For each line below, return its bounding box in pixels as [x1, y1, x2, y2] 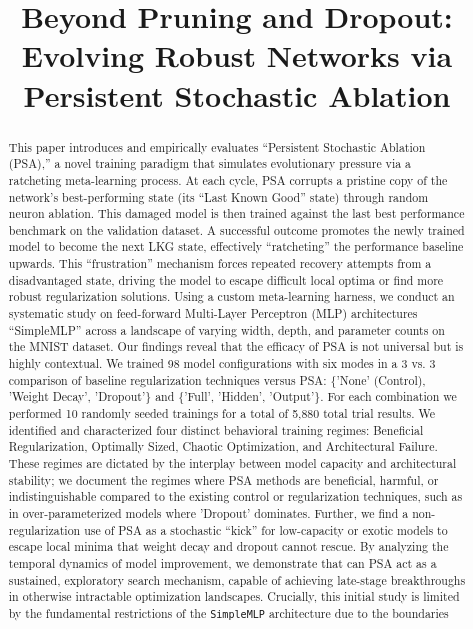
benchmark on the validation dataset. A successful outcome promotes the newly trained [8, 221, 465, 238]
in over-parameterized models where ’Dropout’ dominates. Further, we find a [8, 504, 409, 521]
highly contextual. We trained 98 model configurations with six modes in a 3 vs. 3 [8, 355, 436, 372]
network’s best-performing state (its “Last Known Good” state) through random [8, 188, 429, 205]
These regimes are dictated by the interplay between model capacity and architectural [8, 455, 457, 472]
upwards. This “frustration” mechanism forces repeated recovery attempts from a [8, 255, 432, 272]
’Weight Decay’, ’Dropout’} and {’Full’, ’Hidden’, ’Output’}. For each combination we [8, 388, 457, 405]
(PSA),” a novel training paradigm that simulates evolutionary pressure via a [8, 155, 412, 172]
